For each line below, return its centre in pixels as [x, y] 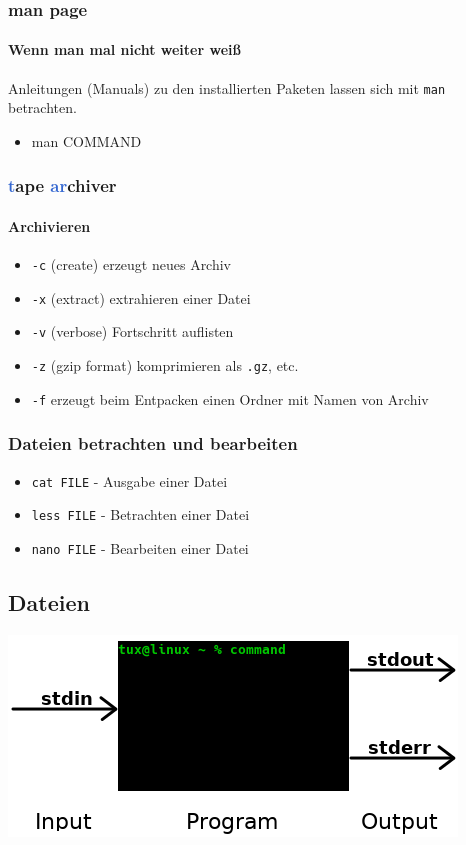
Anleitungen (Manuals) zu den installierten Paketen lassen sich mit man [227, 87]
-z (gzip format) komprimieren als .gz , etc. [165, 365]
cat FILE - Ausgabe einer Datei [129, 480]
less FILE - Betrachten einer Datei [140, 514]
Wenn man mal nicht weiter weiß [124, 49]
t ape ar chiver [62, 185]
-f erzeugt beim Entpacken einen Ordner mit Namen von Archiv [230, 398]
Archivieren [49, 225]
